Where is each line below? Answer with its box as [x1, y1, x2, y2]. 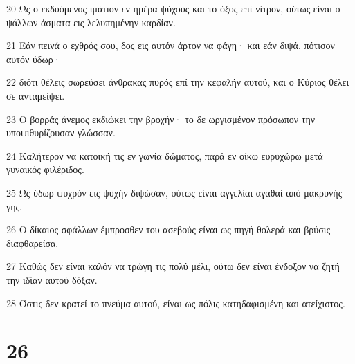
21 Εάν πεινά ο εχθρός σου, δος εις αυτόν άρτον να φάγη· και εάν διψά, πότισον [6, 38, 335, 53]
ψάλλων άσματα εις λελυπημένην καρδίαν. [6, 15, 176, 29]
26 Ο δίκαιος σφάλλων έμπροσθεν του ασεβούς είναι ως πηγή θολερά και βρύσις [6, 222, 331, 237]
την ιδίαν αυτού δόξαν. [6, 272, 98, 286]
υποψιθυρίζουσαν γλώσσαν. [6, 125, 116, 140]
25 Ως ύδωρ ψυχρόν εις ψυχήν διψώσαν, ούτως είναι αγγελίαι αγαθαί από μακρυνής [6, 185, 343, 199]
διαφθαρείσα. [6, 235, 59, 250]
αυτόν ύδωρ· [6, 51, 61, 66]
